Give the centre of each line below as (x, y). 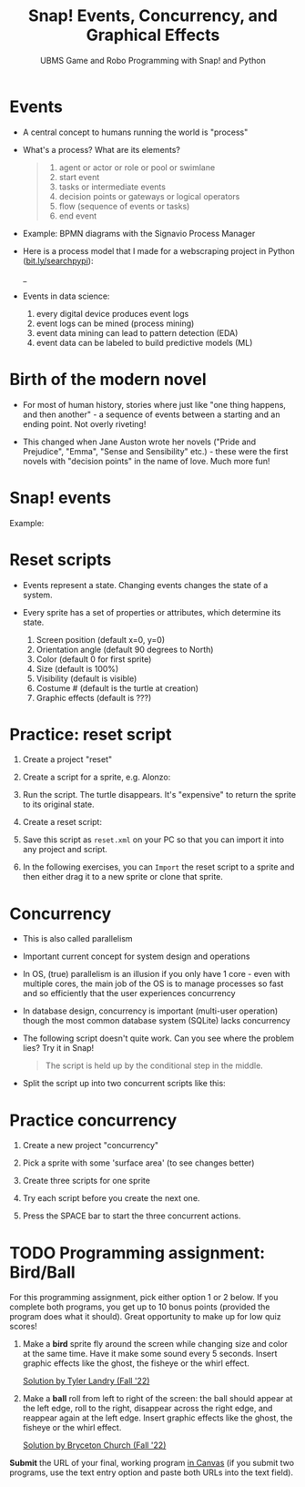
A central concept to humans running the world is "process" (135, 132)
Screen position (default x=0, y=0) (101, 639)
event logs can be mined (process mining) (115, 323)
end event (78, 216)
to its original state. (58, 805)
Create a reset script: (62, 822)
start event (79, 177)
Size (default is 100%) (77, 668)
